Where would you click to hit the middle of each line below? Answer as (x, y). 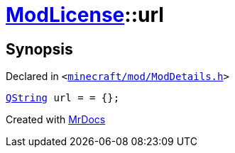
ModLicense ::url (85, 15)
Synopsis (39, 49)
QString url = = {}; (63, 98)
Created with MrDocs (56, 120)
